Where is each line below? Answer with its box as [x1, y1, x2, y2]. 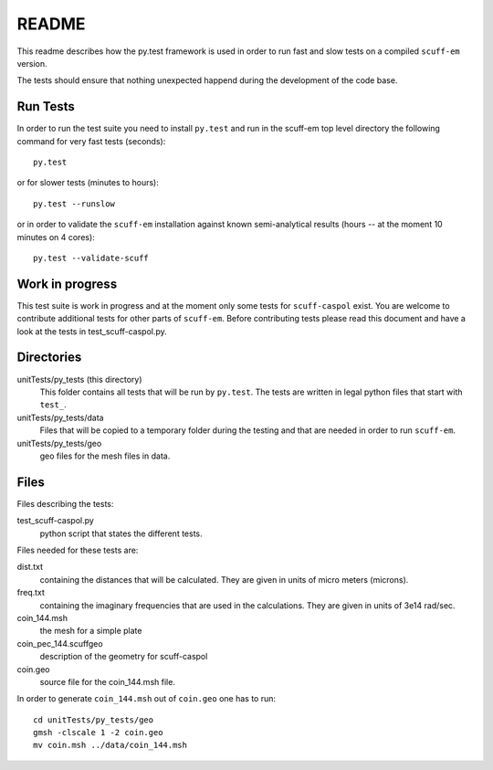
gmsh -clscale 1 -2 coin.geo [33, 727, 163, 738]
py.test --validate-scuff [33, 252, 150, 263]
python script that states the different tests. [39, 528, 203, 539]
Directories [16, 350, 82, 365]
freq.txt [16, 587, 46, 598]
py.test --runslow [33, 198, 116, 209]
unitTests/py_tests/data [16, 412, 104, 423]
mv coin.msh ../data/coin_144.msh [33, 740, 187, 751]
